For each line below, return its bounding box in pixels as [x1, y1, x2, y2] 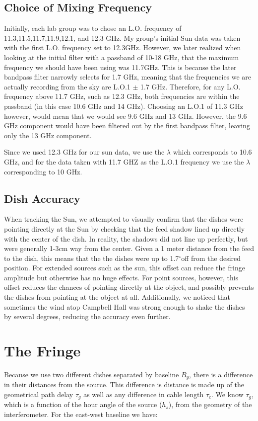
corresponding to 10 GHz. [4, 166, 82, 176]
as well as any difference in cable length [83, 389, 204, 400]
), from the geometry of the [168, 399, 252, 410]
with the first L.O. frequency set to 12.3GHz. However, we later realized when [4, 42, 241, 53]
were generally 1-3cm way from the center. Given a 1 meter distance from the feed [4, 243, 254, 253]
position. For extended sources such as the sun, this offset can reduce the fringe [4, 262, 245, 273]
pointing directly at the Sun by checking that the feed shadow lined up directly [4, 223, 245, 234]
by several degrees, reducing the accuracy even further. [4, 311, 171, 322]
